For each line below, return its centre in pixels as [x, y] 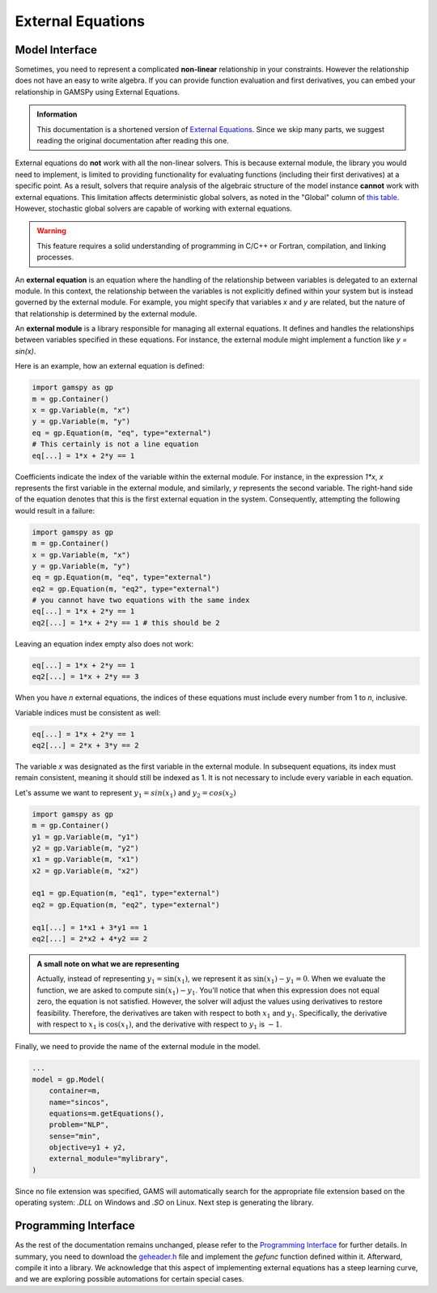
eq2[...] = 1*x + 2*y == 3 [85, 677]
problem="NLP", [79, 1125]
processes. [55, 257]
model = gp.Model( [68, 1079]
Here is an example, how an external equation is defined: [110, 366]
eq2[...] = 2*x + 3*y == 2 [85, 745]
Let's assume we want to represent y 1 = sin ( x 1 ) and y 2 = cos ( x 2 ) [125, 794]
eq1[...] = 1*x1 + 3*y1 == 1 [90, 927]
